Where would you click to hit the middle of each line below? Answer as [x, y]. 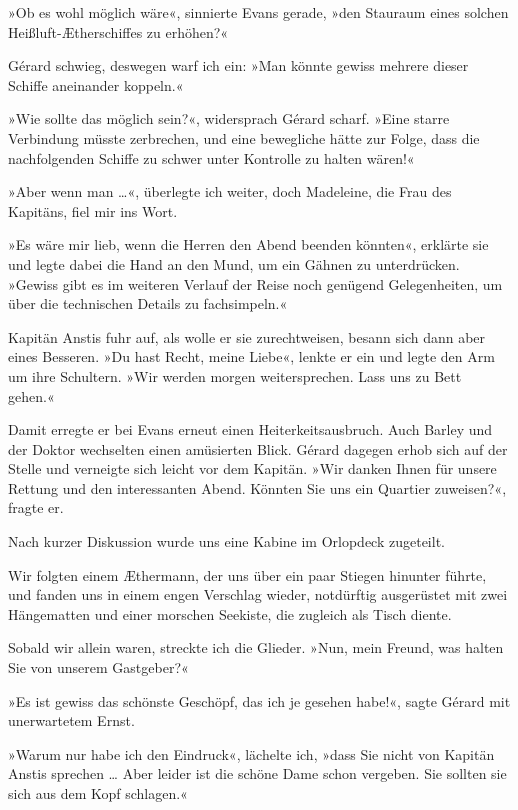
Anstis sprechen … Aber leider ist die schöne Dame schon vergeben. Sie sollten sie [257, 773]
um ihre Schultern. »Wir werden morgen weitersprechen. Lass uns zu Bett [235, 375]
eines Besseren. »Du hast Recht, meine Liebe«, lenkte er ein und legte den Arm [251, 356]
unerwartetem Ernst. [71, 720]
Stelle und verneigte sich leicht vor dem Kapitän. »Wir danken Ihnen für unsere [252, 468]
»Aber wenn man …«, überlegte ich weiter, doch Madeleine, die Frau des [230, 191]
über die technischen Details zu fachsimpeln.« [148, 303]
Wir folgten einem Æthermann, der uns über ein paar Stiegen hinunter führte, [247, 574]
